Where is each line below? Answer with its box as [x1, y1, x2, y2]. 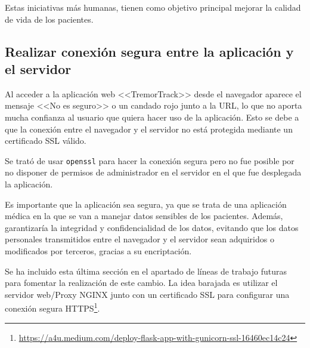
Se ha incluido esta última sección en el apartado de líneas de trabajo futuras [5, 264, 287, 277]
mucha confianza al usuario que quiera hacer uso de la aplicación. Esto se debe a [5, 110, 299, 123]
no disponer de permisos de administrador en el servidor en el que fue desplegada [5, 166, 302, 178]
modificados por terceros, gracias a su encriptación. [5, 244, 192, 257]
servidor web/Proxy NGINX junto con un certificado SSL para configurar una [5, 288, 290, 300]
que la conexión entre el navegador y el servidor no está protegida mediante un [5, 122, 293, 135]
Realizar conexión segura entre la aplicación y [5, 42, 294, 60]
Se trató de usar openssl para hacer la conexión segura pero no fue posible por [5, 154, 294, 167]
